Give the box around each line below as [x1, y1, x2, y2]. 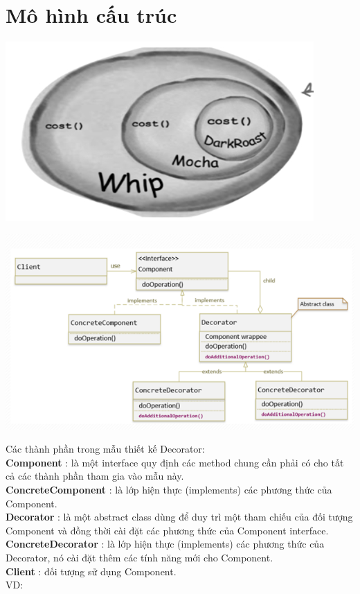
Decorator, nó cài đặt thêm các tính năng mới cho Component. [6, 550, 273, 564]
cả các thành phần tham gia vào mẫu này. [6, 469, 184, 483]
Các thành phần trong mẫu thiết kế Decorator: [6, 442, 205, 456]
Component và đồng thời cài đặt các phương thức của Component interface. [6, 523, 329, 537]
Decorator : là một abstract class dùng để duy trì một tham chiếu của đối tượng [6, 509, 353, 524]
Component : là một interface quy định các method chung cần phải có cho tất [6, 455, 344, 469]
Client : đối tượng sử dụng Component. [6, 564, 177, 578]
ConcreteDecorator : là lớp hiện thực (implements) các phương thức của [6, 536, 325, 551]
